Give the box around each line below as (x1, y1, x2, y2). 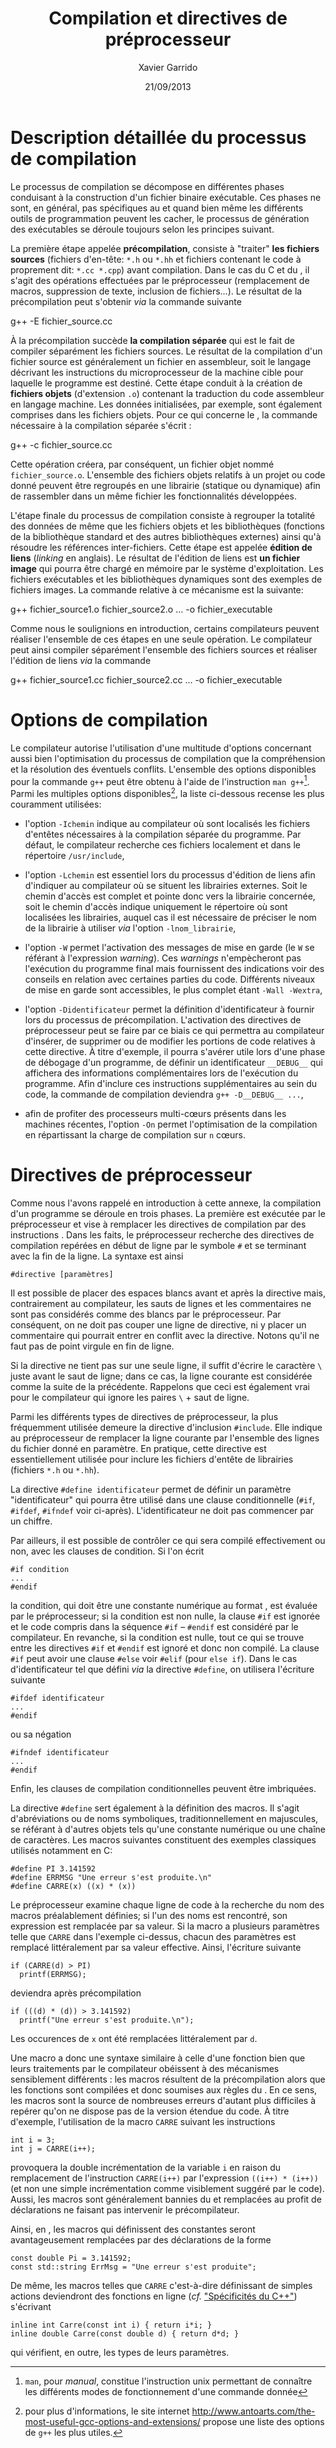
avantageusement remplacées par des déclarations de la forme (10, 2233, 272, 2246)
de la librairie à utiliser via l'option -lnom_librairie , (24, 922, 237, 934)
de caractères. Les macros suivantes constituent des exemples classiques (10, 1833, 317, 1846)
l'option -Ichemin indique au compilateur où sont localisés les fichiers (24, 817, 311, 829)
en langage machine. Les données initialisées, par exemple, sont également (10, 398, 323, 410)
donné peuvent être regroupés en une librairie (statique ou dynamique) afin (10, 479, 321, 491)
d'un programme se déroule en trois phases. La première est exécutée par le (10, 1207, 326, 1219)
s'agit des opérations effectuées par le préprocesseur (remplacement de (10, 274, 310, 286)
